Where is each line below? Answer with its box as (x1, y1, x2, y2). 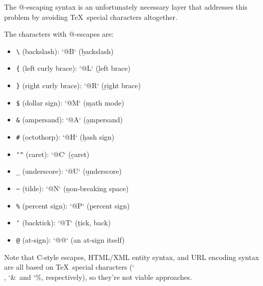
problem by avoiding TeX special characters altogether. (4, 11, 177, 22)
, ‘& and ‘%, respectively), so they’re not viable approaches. (4, 271, 192, 282)
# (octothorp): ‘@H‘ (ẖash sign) (16, 132, 115, 142)
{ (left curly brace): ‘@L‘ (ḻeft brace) (16, 63, 130, 73)
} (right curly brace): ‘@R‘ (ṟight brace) (16, 80, 141, 91)
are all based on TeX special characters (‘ (4, 262, 135, 272)
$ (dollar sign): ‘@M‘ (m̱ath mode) (16, 97, 124, 108)
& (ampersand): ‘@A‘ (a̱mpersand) (16, 114, 123, 125)
